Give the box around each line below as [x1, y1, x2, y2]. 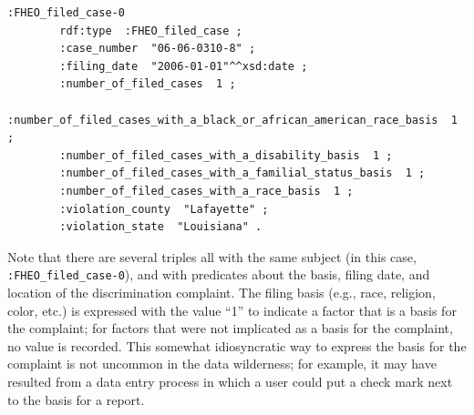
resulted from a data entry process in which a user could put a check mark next [7, 371, 453, 390]
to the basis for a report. [7, 390, 145, 409]
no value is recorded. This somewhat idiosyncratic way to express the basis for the [7, 336, 467, 355]
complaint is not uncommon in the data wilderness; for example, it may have [7, 354, 437, 373]
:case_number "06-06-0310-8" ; [59, 42, 256, 56]
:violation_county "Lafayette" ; [59, 202, 269, 216]
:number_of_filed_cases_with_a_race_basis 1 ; [59, 184, 354, 197]
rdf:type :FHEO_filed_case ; [59, 24, 242, 37]
